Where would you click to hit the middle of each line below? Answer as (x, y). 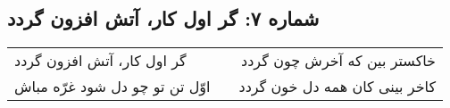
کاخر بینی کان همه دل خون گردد (337, 87)
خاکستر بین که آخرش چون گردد (339, 61)
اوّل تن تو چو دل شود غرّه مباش (112, 87)
